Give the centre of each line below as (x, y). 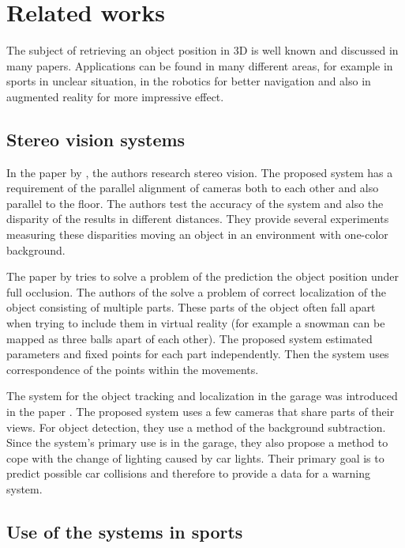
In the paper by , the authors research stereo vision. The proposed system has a (200, 172)
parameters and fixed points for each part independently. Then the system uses (198, 354)
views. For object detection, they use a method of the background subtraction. (196, 427)
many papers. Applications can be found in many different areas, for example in (200, 65)
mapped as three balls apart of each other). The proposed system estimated (189, 338)
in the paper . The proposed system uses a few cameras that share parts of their (201, 412)
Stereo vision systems (96, 139)
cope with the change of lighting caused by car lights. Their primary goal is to (195, 457)
